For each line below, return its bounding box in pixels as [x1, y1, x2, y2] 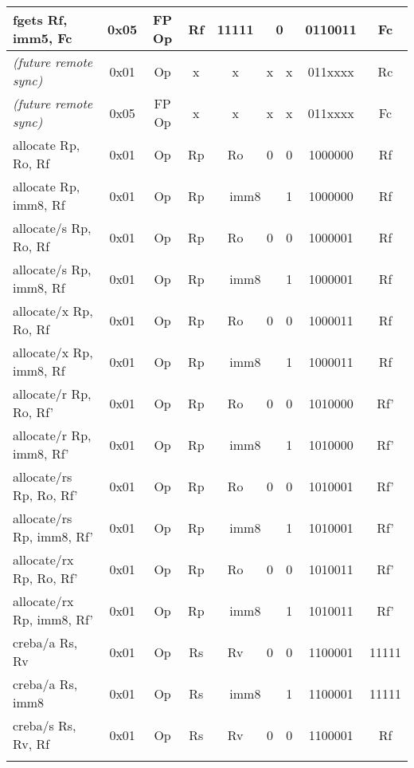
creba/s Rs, [13, 716, 76, 735]
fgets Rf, [13, 10, 68, 29]
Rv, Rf [13, 735, 50, 753]
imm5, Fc [13, 29, 72, 47]
